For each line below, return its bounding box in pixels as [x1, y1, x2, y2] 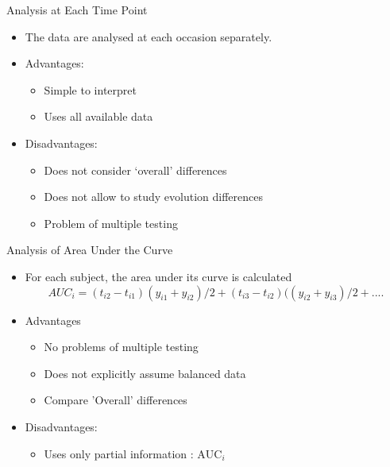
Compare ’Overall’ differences [44, 392, 187, 408]
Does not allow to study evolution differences [44, 188, 263, 205]
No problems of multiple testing [44, 338, 199, 355]
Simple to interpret [44, 81, 137, 98]
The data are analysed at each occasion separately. [25, 28, 272, 44]
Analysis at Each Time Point [6, 2, 148, 17]
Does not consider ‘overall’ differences [44, 161, 227, 178]
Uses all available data [44, 108, 153, 125]
